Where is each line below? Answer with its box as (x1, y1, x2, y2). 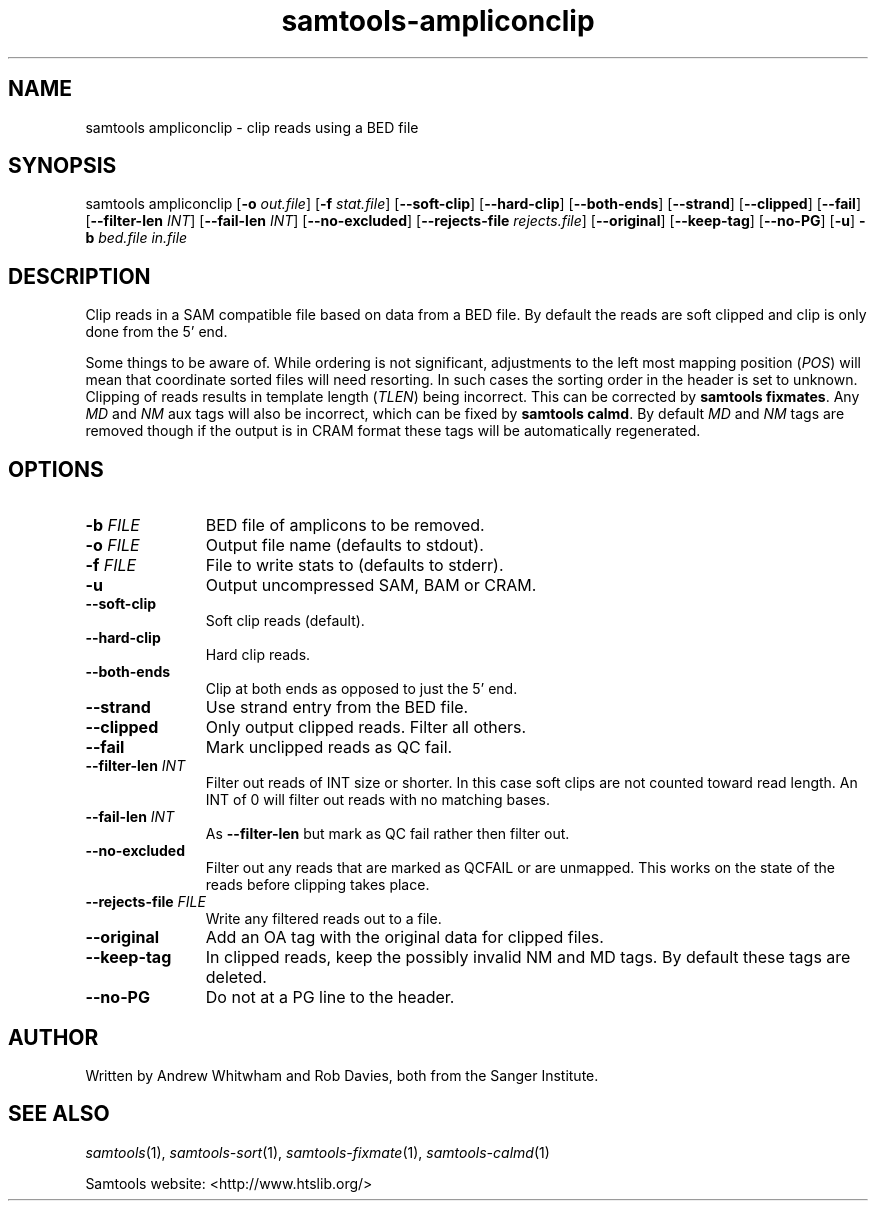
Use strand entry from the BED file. (205, 697, 469, 718)
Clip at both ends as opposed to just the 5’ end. (205, 680, 518, 698)
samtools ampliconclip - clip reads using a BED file (85, 118, 419, 136)
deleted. (205, 967, 267, 988)
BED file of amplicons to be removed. (205, 515, 485, 536)
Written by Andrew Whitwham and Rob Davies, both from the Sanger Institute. (85, 1066, 599, 1084)
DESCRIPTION (8, 263, 151, 289)
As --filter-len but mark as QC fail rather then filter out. (205, 825, 570, 843)
